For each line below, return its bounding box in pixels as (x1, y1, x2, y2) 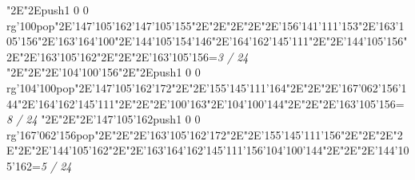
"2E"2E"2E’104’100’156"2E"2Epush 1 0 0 (6, 64, 201, 80)
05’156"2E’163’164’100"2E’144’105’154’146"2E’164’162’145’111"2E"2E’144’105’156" (6, 33, 408, 49)
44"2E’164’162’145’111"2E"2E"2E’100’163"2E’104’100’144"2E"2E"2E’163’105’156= (6, 95, 405, 112)
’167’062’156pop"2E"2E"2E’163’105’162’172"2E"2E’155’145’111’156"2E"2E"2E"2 (16, 126, 403, 143)
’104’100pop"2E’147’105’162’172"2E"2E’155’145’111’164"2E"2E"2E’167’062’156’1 (16, 79, 407, 96)
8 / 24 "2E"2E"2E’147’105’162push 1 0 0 (6, 111, 201, 127)
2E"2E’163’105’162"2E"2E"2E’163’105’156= (6, 48, 217, 65)
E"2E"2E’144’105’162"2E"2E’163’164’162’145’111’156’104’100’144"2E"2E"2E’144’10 (6, 142, 409, 158)
